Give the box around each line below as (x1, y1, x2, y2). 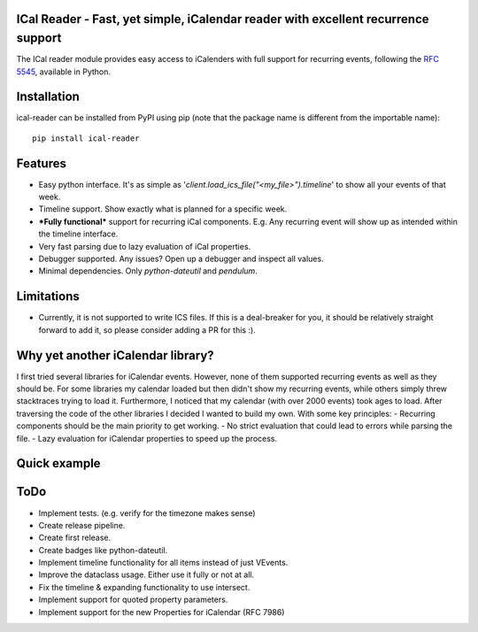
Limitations (16, 289, 80, 304)
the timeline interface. (38, 228, 119, 239)
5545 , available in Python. (16, 66, 111, 77)
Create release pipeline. (38, 520, 126, 530)
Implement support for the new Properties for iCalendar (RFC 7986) (38, 606, 285, 617)
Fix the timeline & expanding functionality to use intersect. (38, 582, 251, 592)
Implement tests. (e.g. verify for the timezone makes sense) (38, 507, 256, 518)
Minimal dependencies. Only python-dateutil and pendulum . (38, 266, 258, 276)
